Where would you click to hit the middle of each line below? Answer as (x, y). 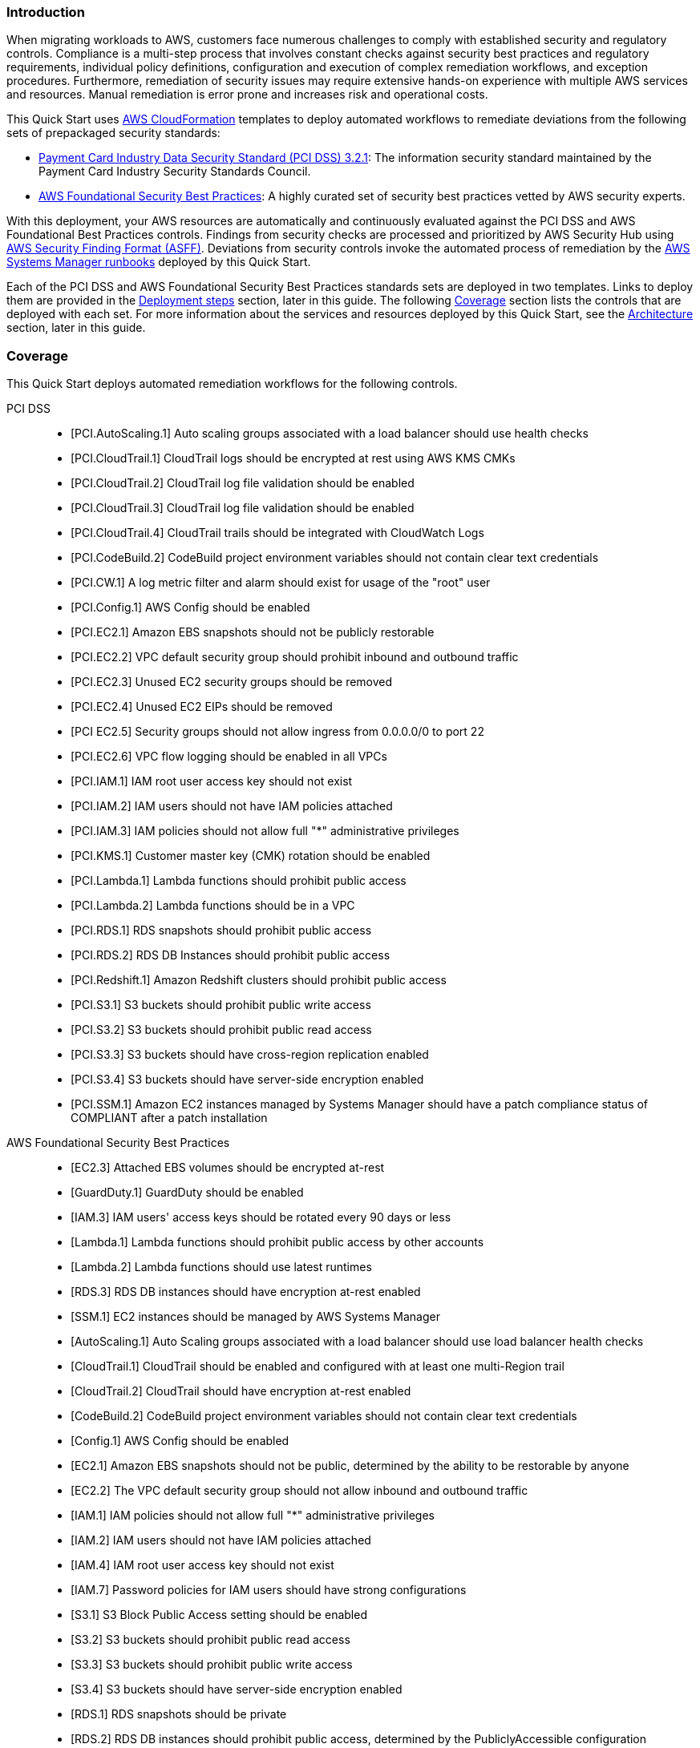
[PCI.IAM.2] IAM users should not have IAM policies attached (232, 806)
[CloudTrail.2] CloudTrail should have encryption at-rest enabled (241, 1391)
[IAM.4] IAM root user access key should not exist (202, 1565)
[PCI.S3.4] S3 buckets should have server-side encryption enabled (247, 1080)
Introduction (46, 12)
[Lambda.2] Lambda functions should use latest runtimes (221, 1267)
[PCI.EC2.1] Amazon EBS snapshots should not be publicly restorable (253, 632)
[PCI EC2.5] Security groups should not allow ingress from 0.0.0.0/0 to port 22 (277, 732)
